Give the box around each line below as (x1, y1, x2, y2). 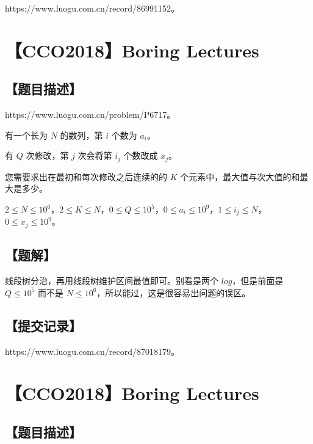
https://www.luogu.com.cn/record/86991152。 (5, 2, 180, 14)
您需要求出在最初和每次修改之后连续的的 (5, 170, 167, 183)
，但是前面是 (232, 274, 284, 287)
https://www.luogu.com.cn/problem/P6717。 (5, 108, 176, 121)
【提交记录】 (5, 316, 82, 335)
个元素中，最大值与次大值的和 (180, 170, 300, 183)
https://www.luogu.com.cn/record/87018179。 (5, 344, 180, 357)
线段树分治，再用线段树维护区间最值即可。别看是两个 (5, 274, 218, 287)
